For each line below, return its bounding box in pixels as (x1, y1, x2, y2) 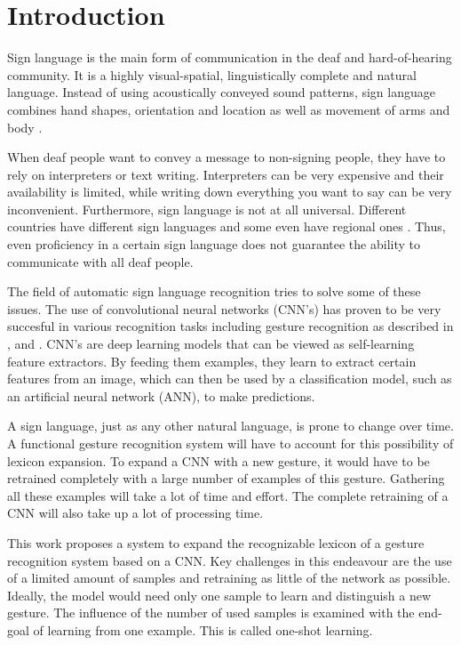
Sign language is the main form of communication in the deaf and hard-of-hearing (7, 48, 452, 67)
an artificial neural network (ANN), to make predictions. (7, 386, 315, 405)
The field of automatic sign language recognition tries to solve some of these (7, 282, 421, 301)
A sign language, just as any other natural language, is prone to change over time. (7, 416, 454, 435)
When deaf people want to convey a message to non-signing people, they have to (7, 148, 446, 166)
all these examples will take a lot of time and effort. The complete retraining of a (7, 486, 449, 504)
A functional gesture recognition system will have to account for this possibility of (7, 434, 454, 452)
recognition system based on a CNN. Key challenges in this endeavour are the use (7, 551, 452, 569)
